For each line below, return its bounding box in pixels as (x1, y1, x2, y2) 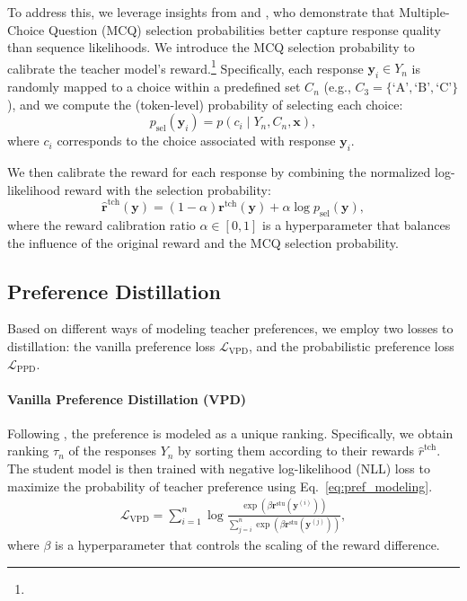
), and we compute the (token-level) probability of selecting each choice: (7, 94, 403, 113)
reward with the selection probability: (64, 180, 271, 199)
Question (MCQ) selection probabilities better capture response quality (48, 20, 441, 39)
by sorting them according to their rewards (178, 441, 414, 460)
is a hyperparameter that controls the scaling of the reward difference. (55, 535, 440, 553)
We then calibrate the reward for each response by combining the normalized (7, 163, 431, 181)
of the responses (68, 441, 156, 460)
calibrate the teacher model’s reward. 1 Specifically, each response (7, 56, 364, 77)
